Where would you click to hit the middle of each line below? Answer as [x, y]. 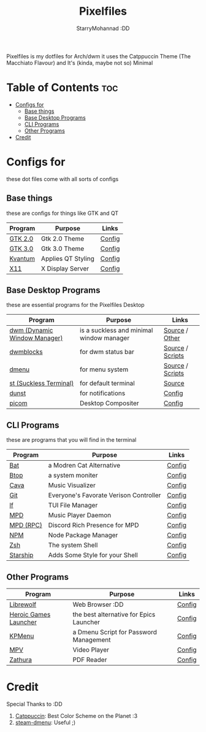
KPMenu [22, 636]
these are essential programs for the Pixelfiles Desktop [76, 305]
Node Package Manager [83, 535]
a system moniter [73, 476]
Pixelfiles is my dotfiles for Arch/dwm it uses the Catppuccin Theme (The [99, 56]
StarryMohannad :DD [103, 28]
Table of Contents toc [62, 88]
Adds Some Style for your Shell [93, 555]
